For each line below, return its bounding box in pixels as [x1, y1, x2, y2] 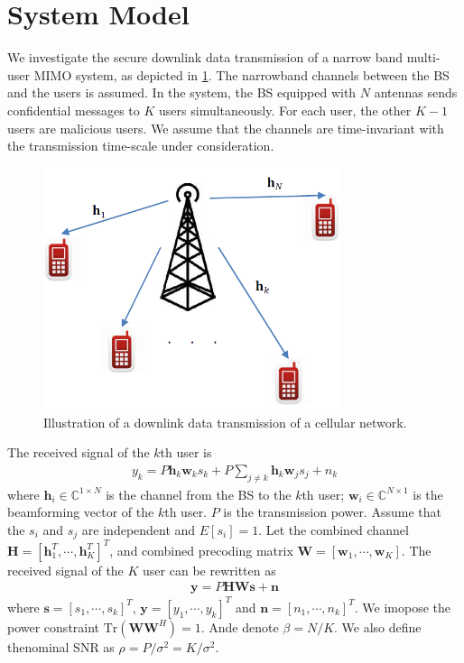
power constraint [7, 617, 100, 636]
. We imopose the [354, 597, 450, 616]
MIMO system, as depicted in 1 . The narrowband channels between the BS [33, 65, 450, 84]
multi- [406, 48, 441, 67]
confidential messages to [7, 100, 140, 119]
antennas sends [374, 83, 458, 102]
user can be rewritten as [143, 560, 276, 579]
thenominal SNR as [7, 637, 115, 656]
